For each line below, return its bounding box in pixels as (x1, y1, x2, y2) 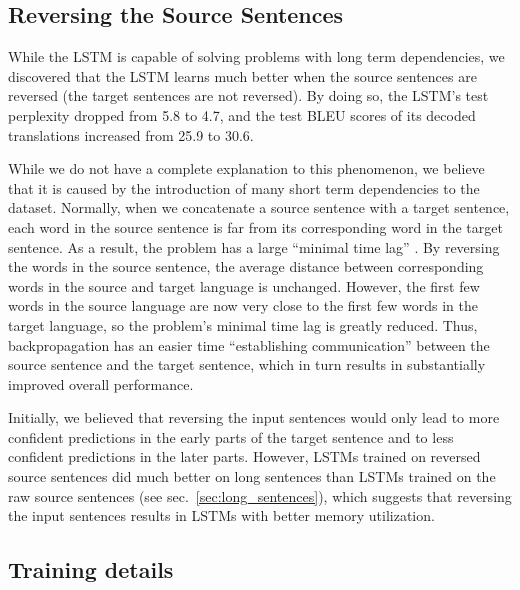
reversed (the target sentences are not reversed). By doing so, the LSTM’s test (8, 85, 489, 106)
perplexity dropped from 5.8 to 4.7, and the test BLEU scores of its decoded (8, 104, 476, 125)
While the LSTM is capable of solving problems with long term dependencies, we (8, 46, 505, 67)
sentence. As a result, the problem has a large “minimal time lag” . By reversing (8, 236, 500, 257)
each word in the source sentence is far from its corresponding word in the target (8, 216, 503, 237)
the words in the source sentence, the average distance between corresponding (8, 256, 484, 277)
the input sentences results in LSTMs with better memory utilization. (8, 505, 435, 526)
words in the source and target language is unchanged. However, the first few (8, 275, 480, 296)
